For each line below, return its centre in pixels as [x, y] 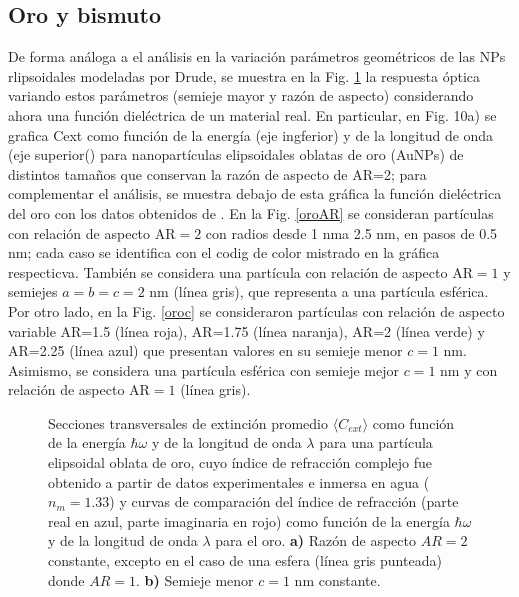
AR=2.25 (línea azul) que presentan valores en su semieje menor [205, 350]
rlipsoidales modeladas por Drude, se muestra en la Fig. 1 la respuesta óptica [244, 75]
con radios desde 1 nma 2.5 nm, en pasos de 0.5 [351, 232]
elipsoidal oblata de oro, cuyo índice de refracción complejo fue [240, 462]
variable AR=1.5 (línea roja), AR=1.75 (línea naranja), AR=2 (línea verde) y [246, 330]
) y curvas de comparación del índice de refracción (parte [284, 501]
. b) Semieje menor [195, 579]
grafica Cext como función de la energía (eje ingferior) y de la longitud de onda [251, 134]
